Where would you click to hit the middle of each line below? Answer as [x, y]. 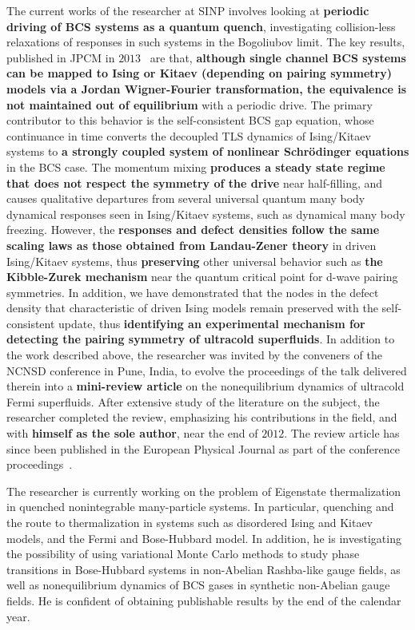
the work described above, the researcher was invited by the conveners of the [194, 355]
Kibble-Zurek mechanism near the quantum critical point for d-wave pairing [202, 277]
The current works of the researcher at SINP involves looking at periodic [188, 10]
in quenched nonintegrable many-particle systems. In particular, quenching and [200, 507]
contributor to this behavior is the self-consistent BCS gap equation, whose [190, 120]
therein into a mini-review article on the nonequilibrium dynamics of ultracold [206, 386]
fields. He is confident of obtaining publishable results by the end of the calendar [204, 600]
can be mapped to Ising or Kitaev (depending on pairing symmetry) [199, 73]
